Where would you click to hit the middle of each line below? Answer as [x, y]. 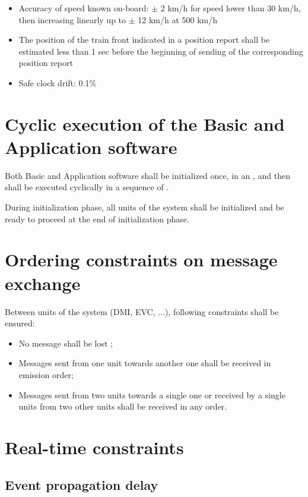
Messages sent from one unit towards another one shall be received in [145, 363]
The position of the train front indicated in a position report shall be [144, 40]
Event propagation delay [82, 485]
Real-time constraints [94, 447]
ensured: [20, 323]
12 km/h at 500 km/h [178, 19]
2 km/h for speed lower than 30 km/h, [231, 8]
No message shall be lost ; [66, 343]
